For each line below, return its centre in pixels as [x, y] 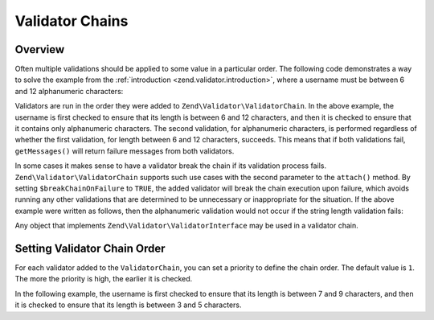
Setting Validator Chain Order [90, 248]
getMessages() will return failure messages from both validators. [125, 151]
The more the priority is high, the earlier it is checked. [104, 279]
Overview [40, 49]
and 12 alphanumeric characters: [69, 91]
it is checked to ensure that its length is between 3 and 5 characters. [128, 305]
